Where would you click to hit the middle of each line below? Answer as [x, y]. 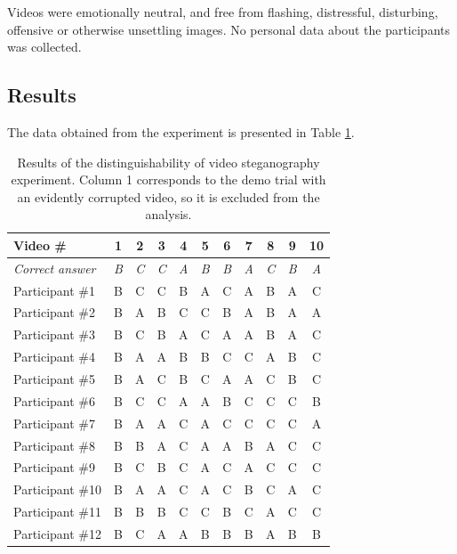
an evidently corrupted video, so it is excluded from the [168, 196]
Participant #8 [55, 445]
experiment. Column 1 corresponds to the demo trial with [168, 179]
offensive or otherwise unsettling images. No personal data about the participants [229, 29]
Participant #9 [55, 467]
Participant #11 [58, 512]
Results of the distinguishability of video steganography [168, 162]
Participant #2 [55, 312]
